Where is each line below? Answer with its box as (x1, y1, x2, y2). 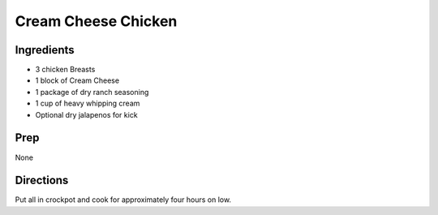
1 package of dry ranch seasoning (35, 87, 149, 97)
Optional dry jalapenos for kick (35, 110, 138, 119)
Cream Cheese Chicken (15, 12, 178, 30)
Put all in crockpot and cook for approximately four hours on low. (15, 195, 231, 204)
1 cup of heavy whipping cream (35, 98, 140, 109)
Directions (15, 174, 69, 187)
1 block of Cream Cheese (35, 75, 120, 85)
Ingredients (15, 43, 75, 57)
